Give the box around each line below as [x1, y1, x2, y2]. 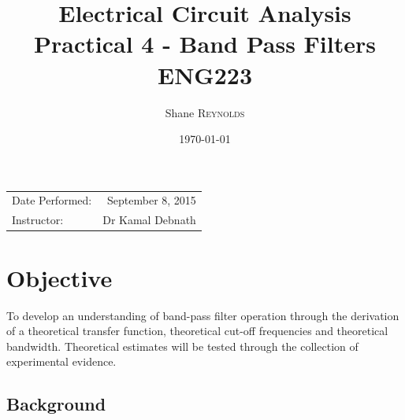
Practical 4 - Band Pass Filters [34, 28, 376, 60]
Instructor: [12, 212, 64, 228]
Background [6, 392, 106, 416]
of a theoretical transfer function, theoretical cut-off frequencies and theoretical [6, 322, 388, 339]
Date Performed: [12, 192, 92, 208]
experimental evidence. [6, 353, 117, 370]
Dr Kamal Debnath [102, 212, 196, 228]
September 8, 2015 [107, 192, 196, 208]
